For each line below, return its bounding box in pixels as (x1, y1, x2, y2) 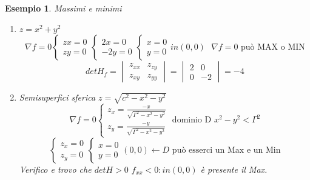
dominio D (172, 116, 212, 125)
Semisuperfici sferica (19, 91, 96, 104)
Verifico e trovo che (19, 162, 92, 175)
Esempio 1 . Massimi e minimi (5, 2, 122, 14)
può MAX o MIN (241, 43, 305, 52)
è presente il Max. (200, 162, 268, 175)
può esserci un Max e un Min (172, 145, 281, 155)
